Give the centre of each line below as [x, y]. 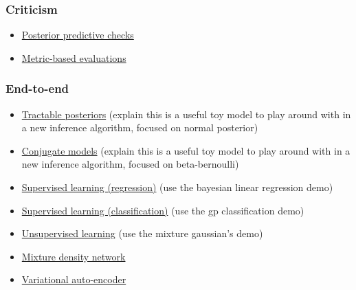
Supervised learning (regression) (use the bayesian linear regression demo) [177, 187]
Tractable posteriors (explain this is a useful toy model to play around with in [186, 114]
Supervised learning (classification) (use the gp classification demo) [163, 210]
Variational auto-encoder [74, 279]
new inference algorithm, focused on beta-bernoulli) [130, 164]
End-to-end [37, 88]
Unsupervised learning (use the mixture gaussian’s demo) [142, 233]
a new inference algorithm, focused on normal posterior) [140, 127]
